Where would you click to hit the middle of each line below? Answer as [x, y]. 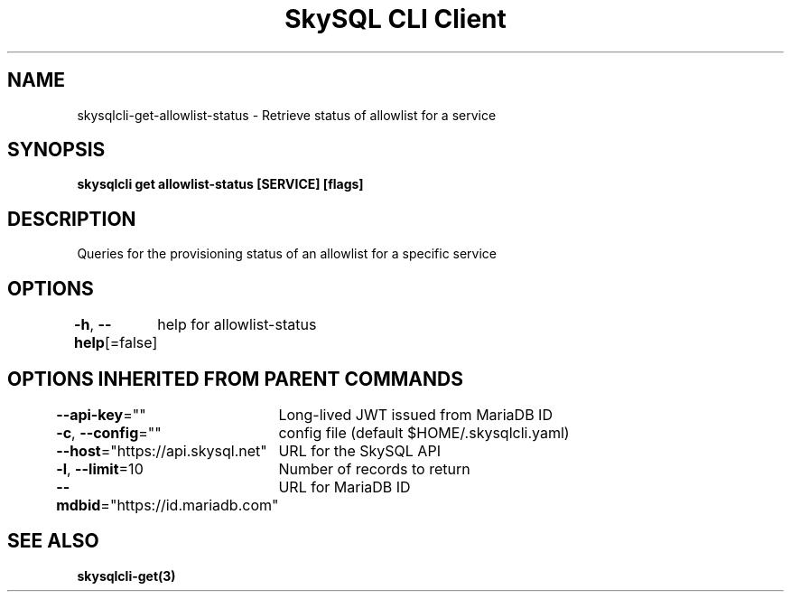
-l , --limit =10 [100, 468]
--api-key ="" [101, 414]
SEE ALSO [53, 541]
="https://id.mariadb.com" [190, 505]
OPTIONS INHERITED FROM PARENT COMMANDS [235, 379]
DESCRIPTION [72, 219]
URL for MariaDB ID [344, 487]
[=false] [131, 343]
